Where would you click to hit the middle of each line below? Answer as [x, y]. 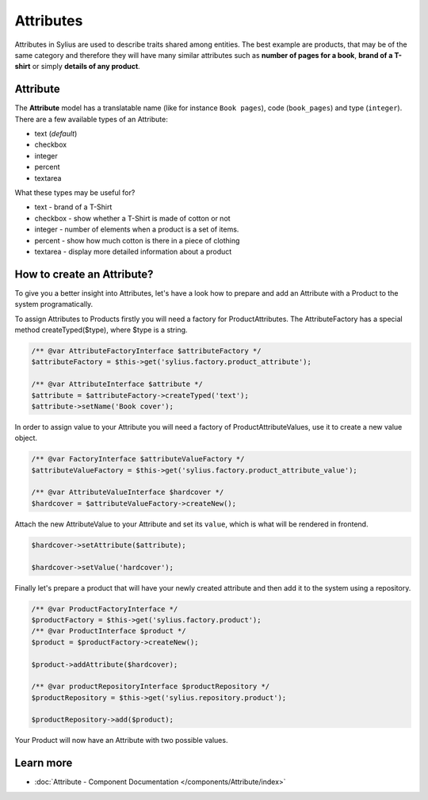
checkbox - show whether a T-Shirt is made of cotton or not [132, 218]
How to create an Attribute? [84, 274]
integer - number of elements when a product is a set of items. [137, 229]
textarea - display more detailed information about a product [133, 251]
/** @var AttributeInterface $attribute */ [117, 384]
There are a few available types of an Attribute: [91, 119]
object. [26, 438]
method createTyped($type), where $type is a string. [101, 330]
